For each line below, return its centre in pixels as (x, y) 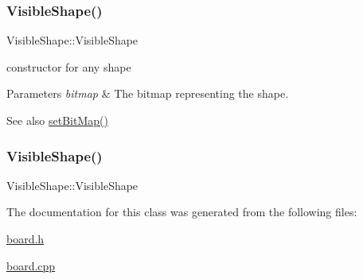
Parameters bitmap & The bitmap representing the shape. (148, 93)
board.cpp (31, 265)
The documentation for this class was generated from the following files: (182, 212)
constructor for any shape (69, 66)
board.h (25, 238)
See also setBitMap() (57, 120)
